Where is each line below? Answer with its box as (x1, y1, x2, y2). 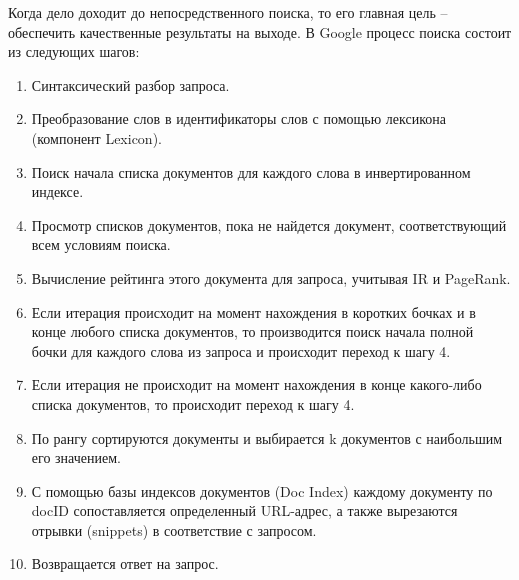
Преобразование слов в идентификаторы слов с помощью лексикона (31, 108, 446, 129)
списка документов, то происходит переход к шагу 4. (31, 393, 355, 414)
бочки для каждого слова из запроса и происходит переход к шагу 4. (31, 340, 451, 361)
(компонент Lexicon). (31, 127, 162, 148)
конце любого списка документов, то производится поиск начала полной (31, 321, 474, 342)
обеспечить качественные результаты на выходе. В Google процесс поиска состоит (8, 21, 512, 42)
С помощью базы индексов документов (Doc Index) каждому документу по (31, 480, 493, 501)
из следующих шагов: (8, 41, 140, 62)
